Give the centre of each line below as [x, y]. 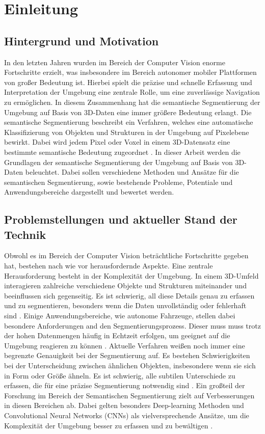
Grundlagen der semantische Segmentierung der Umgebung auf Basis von [118, 162]
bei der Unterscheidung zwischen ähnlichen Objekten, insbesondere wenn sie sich [130, 365]
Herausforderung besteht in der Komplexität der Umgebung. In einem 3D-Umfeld [131, 275]
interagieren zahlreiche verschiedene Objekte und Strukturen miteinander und [126, 286]
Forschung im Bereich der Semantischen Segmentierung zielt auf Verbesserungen [129, 395]
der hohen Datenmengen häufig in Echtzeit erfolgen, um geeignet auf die [117, 335]
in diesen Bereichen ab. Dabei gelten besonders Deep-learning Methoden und [124, 405]
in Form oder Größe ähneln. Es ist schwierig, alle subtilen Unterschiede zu [120, 375]
